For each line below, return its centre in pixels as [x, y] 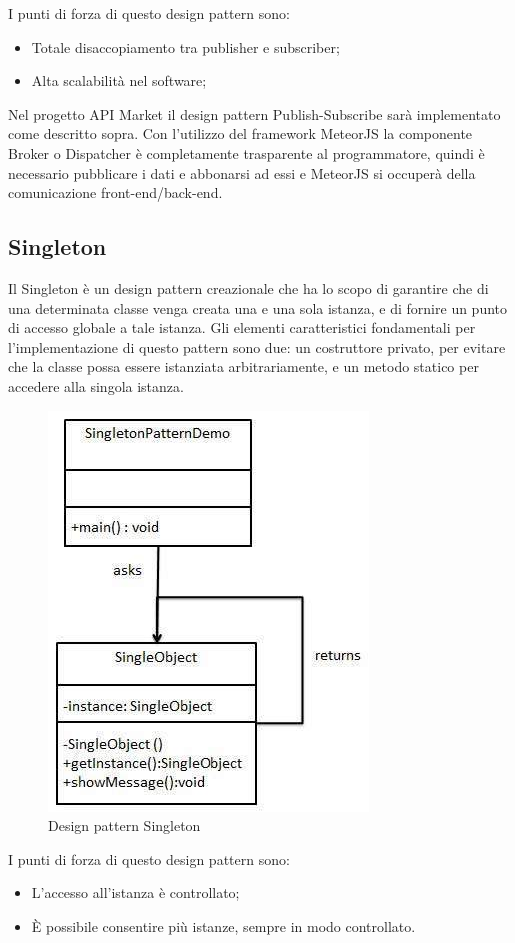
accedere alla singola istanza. [96, 385]
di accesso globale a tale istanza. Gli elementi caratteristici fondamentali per [242, 327]
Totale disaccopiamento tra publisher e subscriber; [185, 46]
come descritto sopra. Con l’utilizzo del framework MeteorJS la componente [240, 133]
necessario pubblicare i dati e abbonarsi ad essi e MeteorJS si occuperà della [242, 172]
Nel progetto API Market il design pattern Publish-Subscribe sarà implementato [254, 113]
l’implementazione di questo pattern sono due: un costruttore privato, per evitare [257, 346]
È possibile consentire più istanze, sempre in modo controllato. [223, 925]
